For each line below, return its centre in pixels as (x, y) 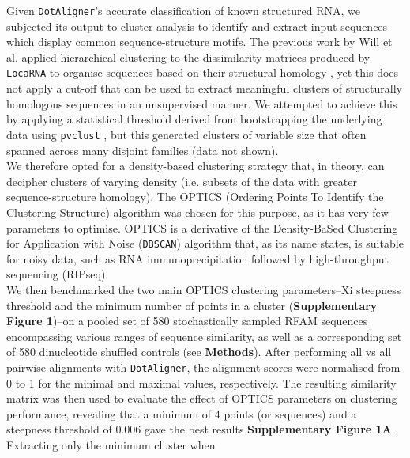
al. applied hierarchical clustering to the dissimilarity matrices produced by (188, 57)
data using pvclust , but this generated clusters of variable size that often (186, 134)
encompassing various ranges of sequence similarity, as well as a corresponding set (204, 336)
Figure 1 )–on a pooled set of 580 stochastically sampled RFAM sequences (187, 321)
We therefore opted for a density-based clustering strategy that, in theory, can (196, 166)
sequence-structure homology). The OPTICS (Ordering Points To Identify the (195, 197)
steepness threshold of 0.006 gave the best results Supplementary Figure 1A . (201, 429)
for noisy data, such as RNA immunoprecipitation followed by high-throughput (197, 258)
